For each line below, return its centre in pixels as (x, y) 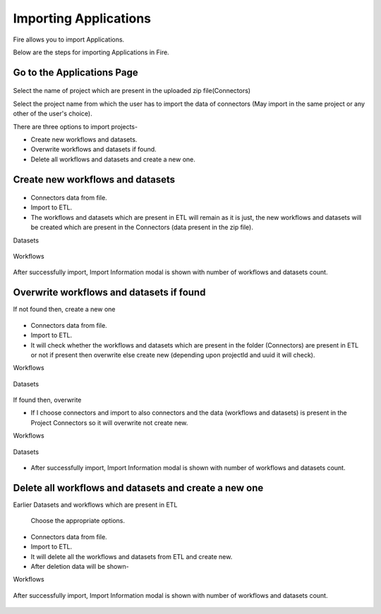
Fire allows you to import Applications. (69, 39)
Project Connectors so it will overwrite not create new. (109, 422)
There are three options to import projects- (75, 126)
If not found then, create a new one (64, 309)
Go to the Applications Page (75, 72)
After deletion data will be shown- (80, 566)
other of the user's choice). (53, 113)
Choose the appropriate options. (78, 521)
